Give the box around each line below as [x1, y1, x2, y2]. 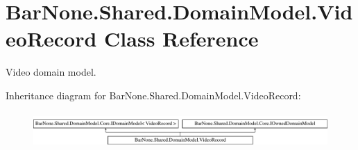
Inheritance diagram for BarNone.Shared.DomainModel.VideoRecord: [6, 87, 301, 102]
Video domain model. [6, 65, 96, 79]
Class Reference [104, 24, 259, 53]
